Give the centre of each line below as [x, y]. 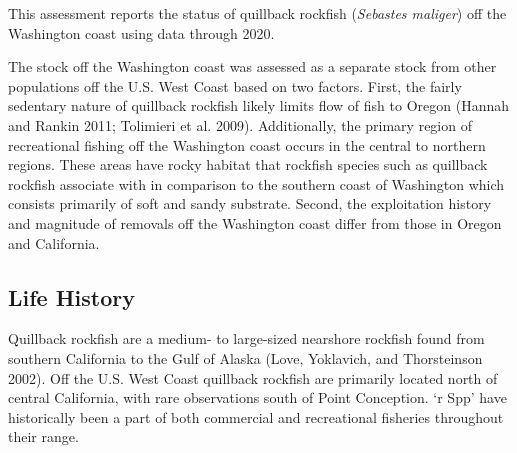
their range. [43, 436]
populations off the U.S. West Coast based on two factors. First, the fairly [235, 85]
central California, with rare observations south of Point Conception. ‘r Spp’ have [257, 397]
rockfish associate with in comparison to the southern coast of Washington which [256, 183]
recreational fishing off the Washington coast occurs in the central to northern [247, 144]
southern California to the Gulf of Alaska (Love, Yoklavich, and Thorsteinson [245, 357]
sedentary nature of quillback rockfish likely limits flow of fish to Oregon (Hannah [259, 105]
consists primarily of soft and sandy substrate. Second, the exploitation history [250, 203]
